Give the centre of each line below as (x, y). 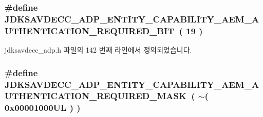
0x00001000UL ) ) (43, 108)
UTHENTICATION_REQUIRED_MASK (96, 96)
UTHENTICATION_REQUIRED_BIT (90, 30)
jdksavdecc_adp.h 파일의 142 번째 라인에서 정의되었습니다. (98, 50)
